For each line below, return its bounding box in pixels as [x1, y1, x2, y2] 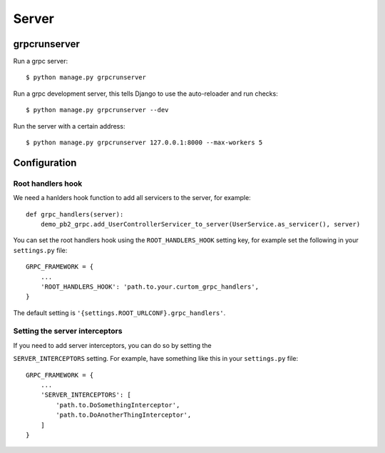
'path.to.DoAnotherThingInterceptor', [56, 411, 192, 419]
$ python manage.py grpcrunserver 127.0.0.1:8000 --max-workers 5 [26, 139, 263, 146]
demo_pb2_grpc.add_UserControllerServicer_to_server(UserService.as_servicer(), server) [40, 220, 361, 228]
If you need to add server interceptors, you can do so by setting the [13, 341, 212, 349]
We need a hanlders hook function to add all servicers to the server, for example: [13, 194, 251, 202]
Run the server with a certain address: [13, 121, 125, 130]
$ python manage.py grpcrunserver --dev [26, 106, 169, 114]
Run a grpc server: [13, 57, 68, 66]
